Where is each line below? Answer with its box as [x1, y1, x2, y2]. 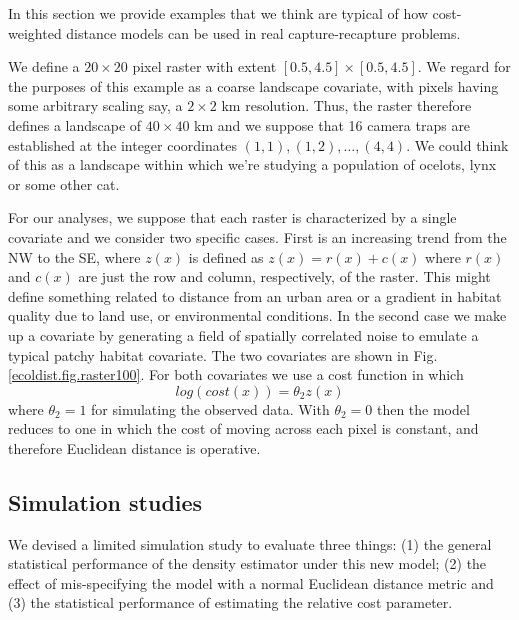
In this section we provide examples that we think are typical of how [8, 3, 428, 23]
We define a [8, 56, 80, 77]
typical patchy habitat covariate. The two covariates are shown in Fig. [8, 344, 438, 365]
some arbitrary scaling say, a [8, 95, 183, 116]
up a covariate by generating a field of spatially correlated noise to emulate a [8, 324, 479, 345]
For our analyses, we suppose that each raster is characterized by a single [8, 207, 457, 228]
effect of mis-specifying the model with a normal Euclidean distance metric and [8, 572, 494, 593]
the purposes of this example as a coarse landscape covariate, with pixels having [8, 75, 499, 96]
